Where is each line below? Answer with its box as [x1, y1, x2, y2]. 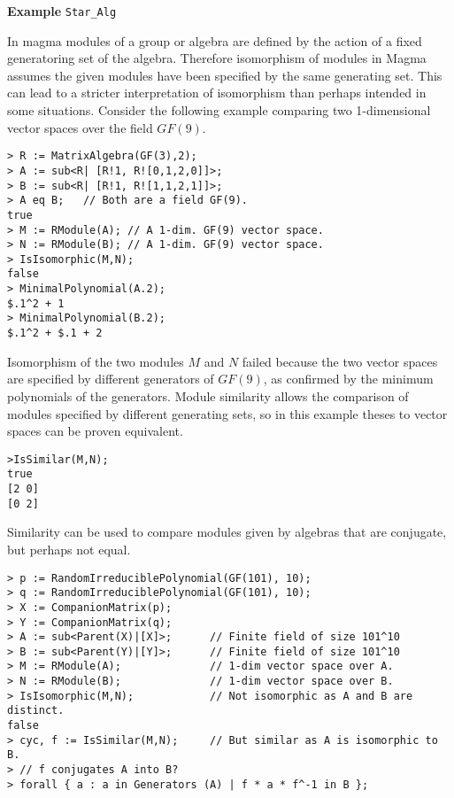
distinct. [7, 704, 65, 717]
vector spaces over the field [7, 118, 153, 136]
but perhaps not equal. [7, 539, 131, 558]
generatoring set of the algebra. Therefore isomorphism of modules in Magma [7, 49, 427, 67]
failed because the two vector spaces [242, 352, 438, 370]
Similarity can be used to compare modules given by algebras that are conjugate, [7, 523, 447, 541]
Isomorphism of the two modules [7, 352, 184, 370]
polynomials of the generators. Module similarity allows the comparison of [7, 386, 409, 405]
